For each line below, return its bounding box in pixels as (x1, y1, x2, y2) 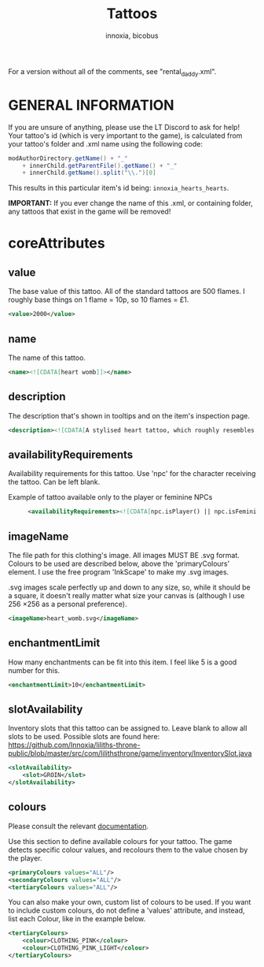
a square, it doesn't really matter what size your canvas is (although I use (8, 591, 245, 601)
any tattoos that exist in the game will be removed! (8, 206, 171, 217)
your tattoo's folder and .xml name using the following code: (8, 139, 203, 148)
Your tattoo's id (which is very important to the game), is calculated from (8, 131, 243, 140)
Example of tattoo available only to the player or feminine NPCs (8, 493, 213, 502)
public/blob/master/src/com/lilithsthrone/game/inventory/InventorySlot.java (8, 749, 252, 758)
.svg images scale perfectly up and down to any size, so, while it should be (8, 582, 251, 592)
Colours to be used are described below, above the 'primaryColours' (8, 559, 230, 568)
